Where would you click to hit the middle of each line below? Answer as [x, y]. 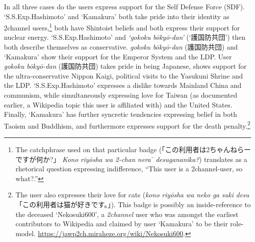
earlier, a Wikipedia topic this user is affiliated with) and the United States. [118, 104]
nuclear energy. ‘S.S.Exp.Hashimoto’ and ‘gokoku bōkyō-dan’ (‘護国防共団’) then [125, 37]
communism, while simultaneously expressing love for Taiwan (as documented [121, 95]
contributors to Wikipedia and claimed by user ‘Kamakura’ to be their [122, 224]
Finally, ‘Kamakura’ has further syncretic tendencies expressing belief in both [121, 114]
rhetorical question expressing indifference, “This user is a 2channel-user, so [129, 169]
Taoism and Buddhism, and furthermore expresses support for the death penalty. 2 [127, 125]
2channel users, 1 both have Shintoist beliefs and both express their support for [122, 27]
